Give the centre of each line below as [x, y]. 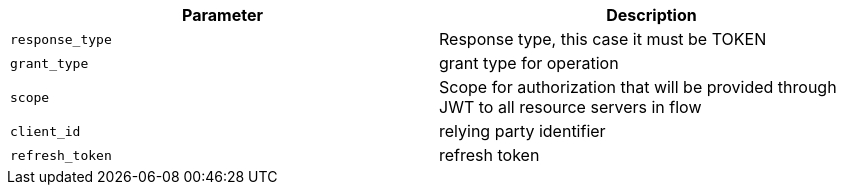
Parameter [222, 15]
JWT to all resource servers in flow [570, 107]
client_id [45, 131]
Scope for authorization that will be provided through [638, 87]
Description [651, 15]
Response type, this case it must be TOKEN [603, 39]
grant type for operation [529, 63]
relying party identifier [522, 131]
